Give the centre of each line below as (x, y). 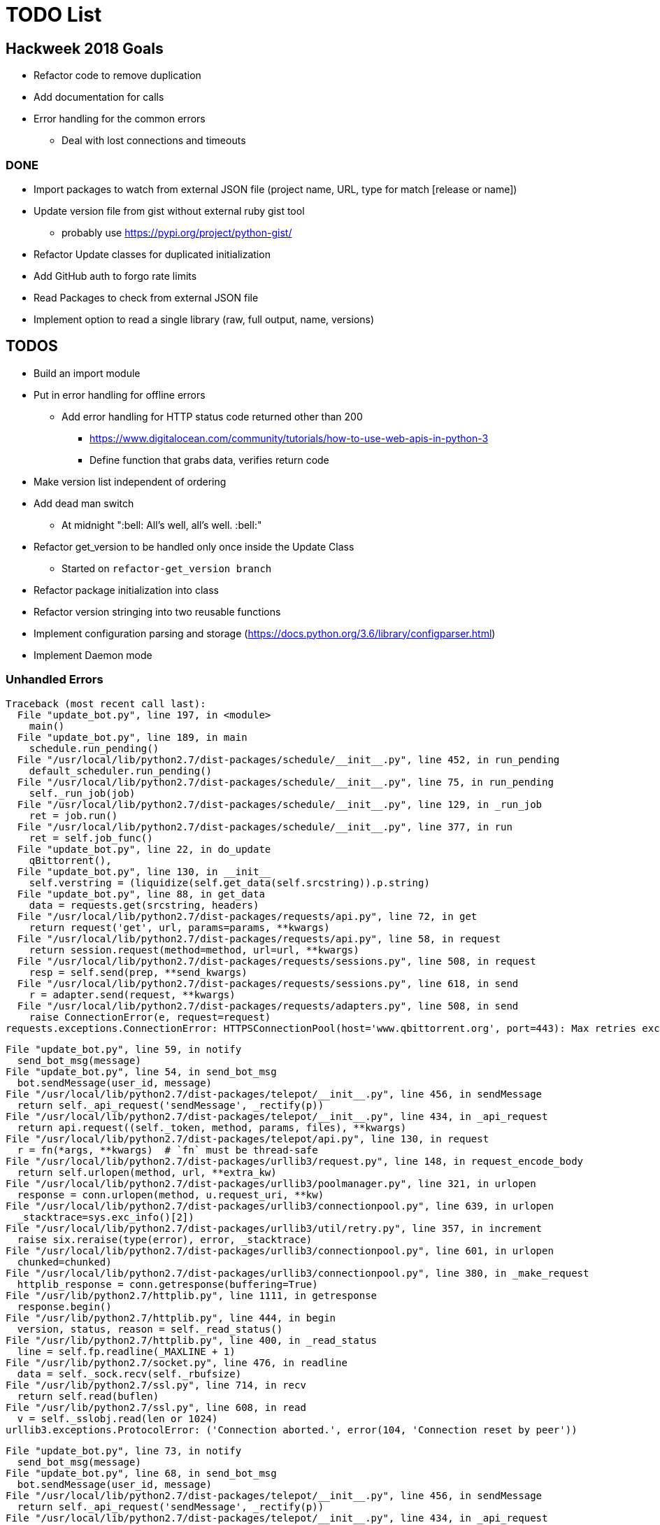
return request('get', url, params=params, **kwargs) (179, 927)
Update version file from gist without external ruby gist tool (169, 211)
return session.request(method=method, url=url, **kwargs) (194, 950)
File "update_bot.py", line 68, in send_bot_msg (141, 1473)
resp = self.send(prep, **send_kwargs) (138, 972)
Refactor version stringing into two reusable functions (157, 611)
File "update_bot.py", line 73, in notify (124, 1450)
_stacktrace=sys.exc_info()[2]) (106, 1217)
